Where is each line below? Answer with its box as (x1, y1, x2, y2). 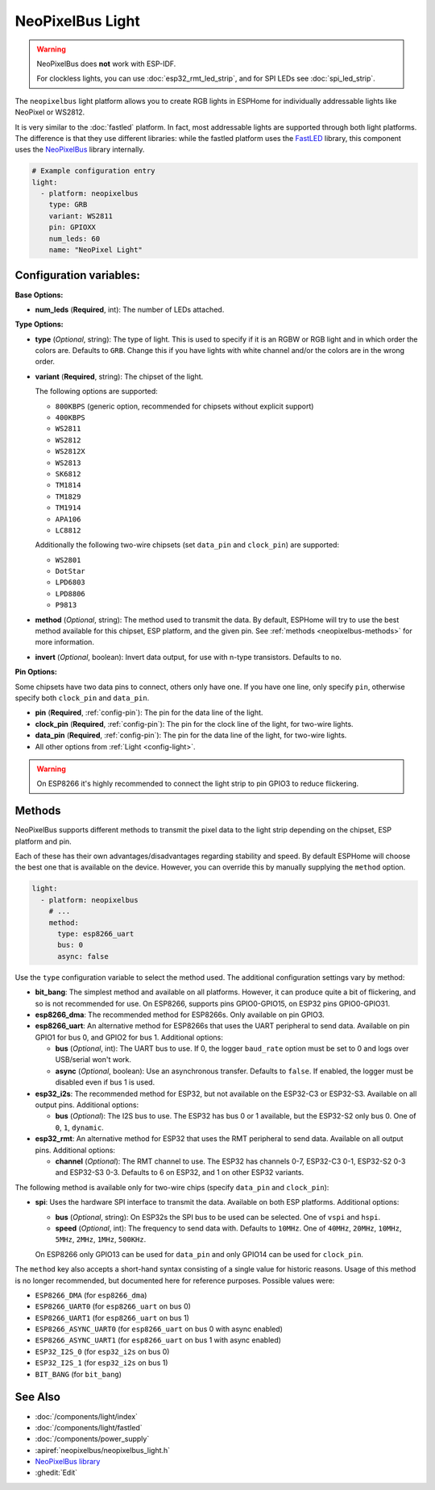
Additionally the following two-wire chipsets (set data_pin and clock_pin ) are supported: (35, 540, 340, 550)
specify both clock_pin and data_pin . (14, 693, 150, 703)
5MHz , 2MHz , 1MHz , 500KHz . (55, 1235, 147, 1244)
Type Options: (14, 319, 64, 330)
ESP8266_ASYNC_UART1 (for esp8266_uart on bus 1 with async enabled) (35, 1335, 282, 1345)
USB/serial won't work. (55, 1055, 132, 1065)
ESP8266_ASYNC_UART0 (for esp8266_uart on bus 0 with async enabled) (35, 1324, 284, 1334)
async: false (57, 952, 109, 961)
